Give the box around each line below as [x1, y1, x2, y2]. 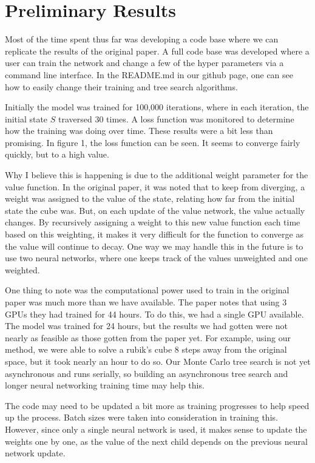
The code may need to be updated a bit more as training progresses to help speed [5, 399, 310, 411]
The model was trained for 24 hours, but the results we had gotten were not [5, 319, 288, 332]
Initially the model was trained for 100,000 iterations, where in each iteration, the [5, 101, 309, 113]
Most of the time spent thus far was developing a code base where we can [5, 33, 279, 45]
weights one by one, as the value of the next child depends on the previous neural [5, 435, 308, 447]
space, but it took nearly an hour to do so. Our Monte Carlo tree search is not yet [5, 355, 311, 367]
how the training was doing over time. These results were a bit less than [5, 124, 273, 137]
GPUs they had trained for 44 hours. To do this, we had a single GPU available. [5, 307, 304, 320]
